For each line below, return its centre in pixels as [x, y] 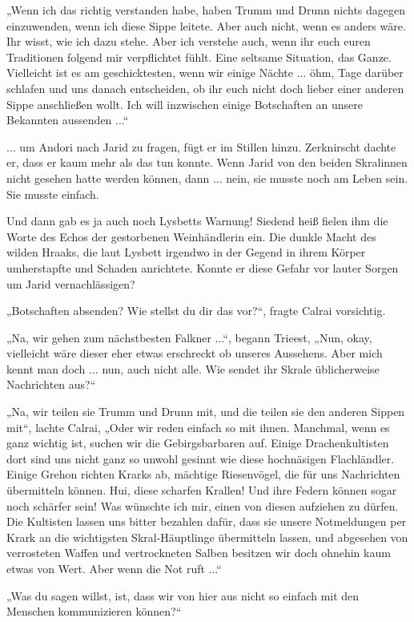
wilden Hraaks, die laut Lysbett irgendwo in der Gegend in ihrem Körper [186, 252]
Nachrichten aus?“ [51, 384]
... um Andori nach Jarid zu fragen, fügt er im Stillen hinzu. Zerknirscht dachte [201, 146]
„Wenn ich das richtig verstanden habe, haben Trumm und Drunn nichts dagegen [206, 10]
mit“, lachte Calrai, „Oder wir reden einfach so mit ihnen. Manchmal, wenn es [198, 427]
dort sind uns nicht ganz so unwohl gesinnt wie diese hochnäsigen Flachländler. [201, 458]
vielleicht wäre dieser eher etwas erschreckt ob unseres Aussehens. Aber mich [195, 353]
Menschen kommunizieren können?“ [94, 611]
